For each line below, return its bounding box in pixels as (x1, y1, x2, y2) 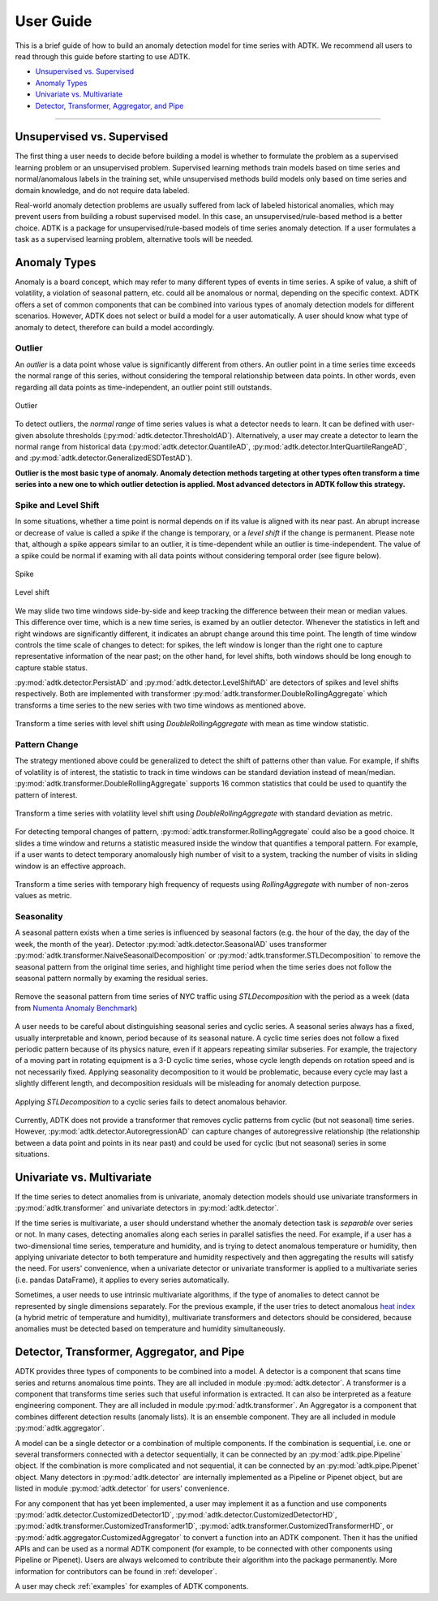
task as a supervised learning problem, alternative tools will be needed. (15, 235, 254, 244)
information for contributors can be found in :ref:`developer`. (15, 1566, 217, 1576)
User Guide (15, 12, 92, 30)
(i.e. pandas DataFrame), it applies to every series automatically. (15, 1275, 230, 1285)
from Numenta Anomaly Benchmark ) (15, 1003, 138, 1013)
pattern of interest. (15, 790, 78, 799)
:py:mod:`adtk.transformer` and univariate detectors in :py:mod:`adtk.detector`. (15, 1203, 279, 1213)
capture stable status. (15, 662, 88, 673)
